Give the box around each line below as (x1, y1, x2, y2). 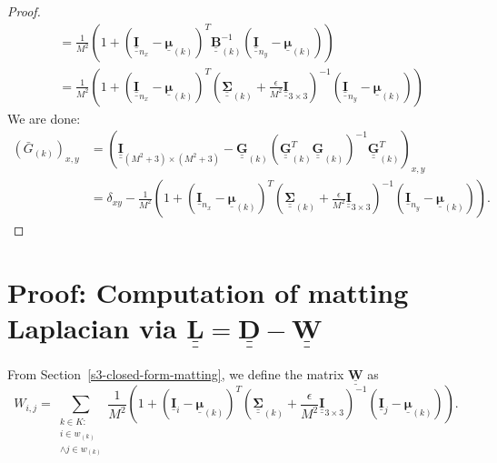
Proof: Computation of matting (7, 273, 409, 310)
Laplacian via (7, 309, 177, 347)
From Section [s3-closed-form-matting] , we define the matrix (7, 364, 344, 383)
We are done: (7, 108, 81, 127)
